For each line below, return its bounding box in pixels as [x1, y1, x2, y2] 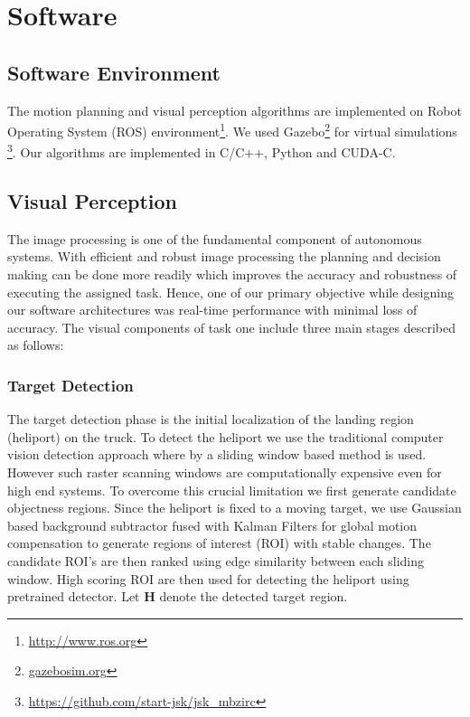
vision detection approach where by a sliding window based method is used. [7, 445, 427, 464]
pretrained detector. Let [7, 587, 140, 606]
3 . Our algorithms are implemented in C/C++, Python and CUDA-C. [7, 140, 396, 162]
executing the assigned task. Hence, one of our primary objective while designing [7, 282, 454, 301]
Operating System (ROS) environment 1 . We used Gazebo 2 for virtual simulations [7, 119, 457, 140]
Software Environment [7, 58, 221, 86]
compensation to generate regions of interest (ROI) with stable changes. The [7, 533, 431, 552]
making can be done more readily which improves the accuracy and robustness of [7, 265, 457, 284]
